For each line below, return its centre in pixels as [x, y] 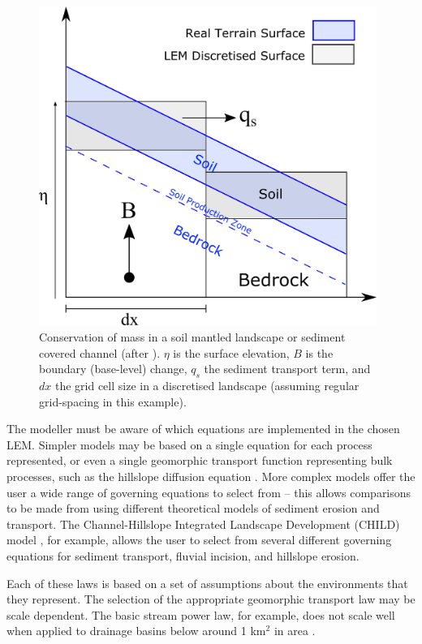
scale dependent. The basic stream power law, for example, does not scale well [201, 614]
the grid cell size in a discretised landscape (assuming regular [207, 385]
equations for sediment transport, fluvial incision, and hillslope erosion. [183, 555]
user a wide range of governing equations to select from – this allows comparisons [209, 492]
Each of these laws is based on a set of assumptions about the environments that [207, 583]
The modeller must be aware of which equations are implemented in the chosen [203, 429]
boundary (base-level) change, [113, 369]
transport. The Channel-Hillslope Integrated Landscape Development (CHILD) [203, 524]
